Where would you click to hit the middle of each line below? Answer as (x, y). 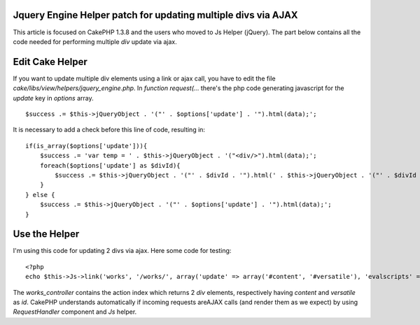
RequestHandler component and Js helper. (75, 312)
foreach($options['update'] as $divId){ (110, 165)
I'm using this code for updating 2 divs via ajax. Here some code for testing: (122, 251)
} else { (40, 195)
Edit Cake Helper (50, 62)
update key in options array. (53, 98)
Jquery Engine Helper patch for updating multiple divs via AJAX (155, 15)
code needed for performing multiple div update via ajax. (95, 41)
